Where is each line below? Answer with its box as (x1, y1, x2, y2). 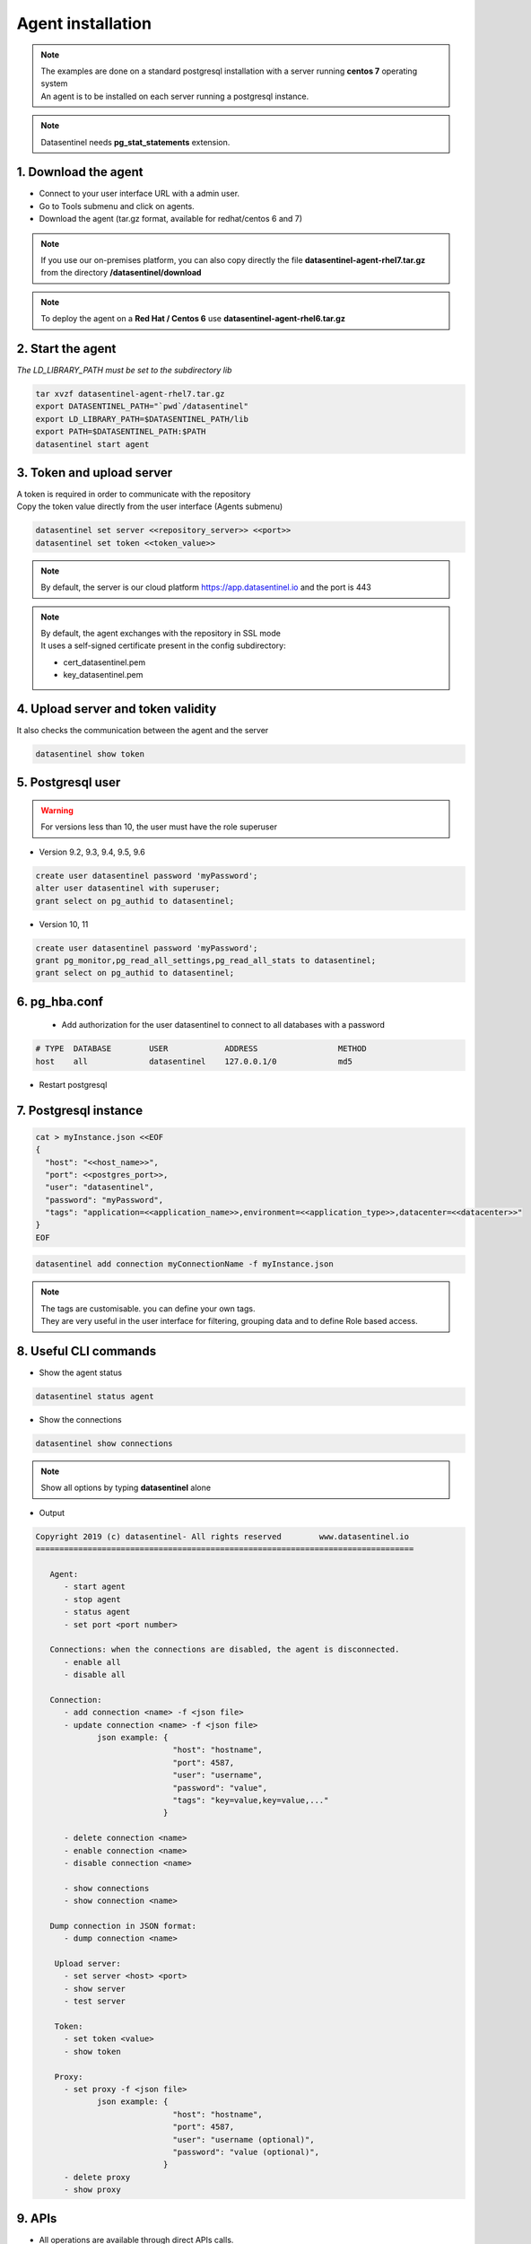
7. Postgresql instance (16, 1102, 144, 1118)
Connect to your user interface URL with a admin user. (39, 188, 240, 199)
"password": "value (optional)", (172, 2146, 320, 2157)
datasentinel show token (35, 749, 145, 759)
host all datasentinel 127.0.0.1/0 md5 (35, 1056, 353, 1066)
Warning (40, 805, 74, 816)
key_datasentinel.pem (63, 670, 144, 680)
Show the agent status (39, 1367, 123, 1378)
